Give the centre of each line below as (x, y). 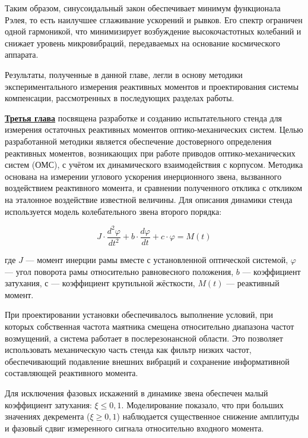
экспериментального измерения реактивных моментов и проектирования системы (152, 86)
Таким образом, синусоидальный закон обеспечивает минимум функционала (143, 8)
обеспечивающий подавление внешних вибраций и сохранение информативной (147, 361)
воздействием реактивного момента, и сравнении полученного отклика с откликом (154, 188)
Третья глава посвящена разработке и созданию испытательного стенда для (144, 118)
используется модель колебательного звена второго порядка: (113, 211)
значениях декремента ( (47, 416)
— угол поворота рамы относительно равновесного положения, (119, 271)
